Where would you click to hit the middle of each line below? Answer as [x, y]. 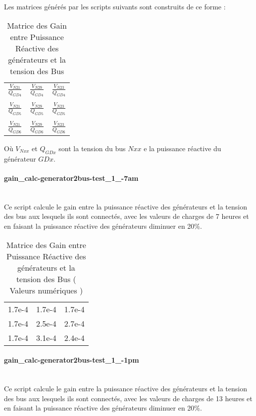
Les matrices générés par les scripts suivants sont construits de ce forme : [115, 6]
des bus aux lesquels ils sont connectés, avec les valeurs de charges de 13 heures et [128, 398]
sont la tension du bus [92, 148]
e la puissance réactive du [182, 148]
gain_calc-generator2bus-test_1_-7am [71, 178]
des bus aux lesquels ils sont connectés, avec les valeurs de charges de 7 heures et [127, 216]
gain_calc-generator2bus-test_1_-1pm [72, 360]
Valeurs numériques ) [46, 290]
